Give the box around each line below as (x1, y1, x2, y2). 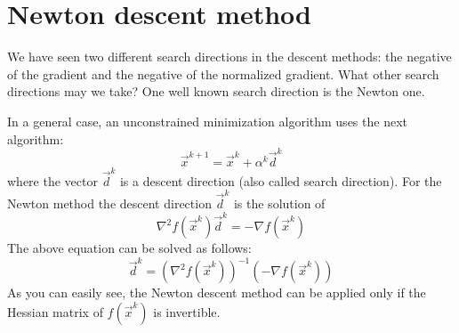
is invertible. (153, 303, 221, 321)
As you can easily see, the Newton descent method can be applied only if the (7, 283, 426, 302)
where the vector (7, 171, 98, 190)
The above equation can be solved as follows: (7, 239, 252, 257)
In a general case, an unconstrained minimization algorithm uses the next (7, 111, 407, 130)
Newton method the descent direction (7, 193, 212, 212)
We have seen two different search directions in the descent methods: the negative (7, 47, 452, 66)
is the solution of (233, 193, 326, 212)
